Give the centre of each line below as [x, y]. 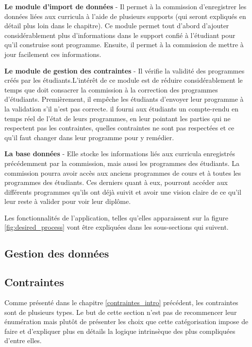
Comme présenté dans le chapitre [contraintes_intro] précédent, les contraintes [121, 302]
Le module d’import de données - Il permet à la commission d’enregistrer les [126, 6]
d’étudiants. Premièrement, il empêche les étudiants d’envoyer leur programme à [124, 99]
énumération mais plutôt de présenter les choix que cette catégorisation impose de [126, 321]
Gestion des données [57, 253]
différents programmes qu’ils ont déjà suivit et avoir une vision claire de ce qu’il [123, 192]
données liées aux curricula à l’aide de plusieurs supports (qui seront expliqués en [125, 16]
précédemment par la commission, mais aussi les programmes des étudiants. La [122, 163]
